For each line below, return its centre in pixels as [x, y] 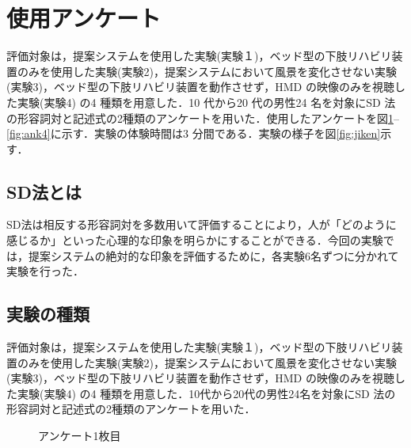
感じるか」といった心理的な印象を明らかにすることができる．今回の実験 [195, 240]
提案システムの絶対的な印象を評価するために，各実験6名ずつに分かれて [213, 255]
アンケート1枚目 [80, 436]
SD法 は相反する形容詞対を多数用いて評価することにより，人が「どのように [202, 224]
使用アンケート [84, 18]
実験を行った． [45, 271]
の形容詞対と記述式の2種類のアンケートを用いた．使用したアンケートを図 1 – [203, 118]
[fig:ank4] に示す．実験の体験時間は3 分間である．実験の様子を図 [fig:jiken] [194, 133]
